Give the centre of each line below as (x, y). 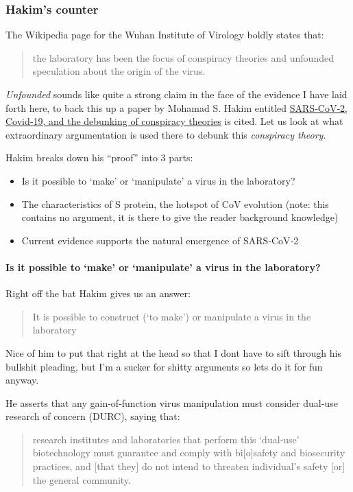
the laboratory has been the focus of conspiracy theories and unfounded (183, 57)
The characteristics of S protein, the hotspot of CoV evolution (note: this (175, 203)
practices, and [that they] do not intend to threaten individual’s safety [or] (189, 466)
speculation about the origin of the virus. (119, 71)
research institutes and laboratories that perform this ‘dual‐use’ (166, 439)
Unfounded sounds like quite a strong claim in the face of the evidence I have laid (176, 94)
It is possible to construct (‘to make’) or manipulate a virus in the (172, 316)
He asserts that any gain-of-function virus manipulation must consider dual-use (172, 402)
